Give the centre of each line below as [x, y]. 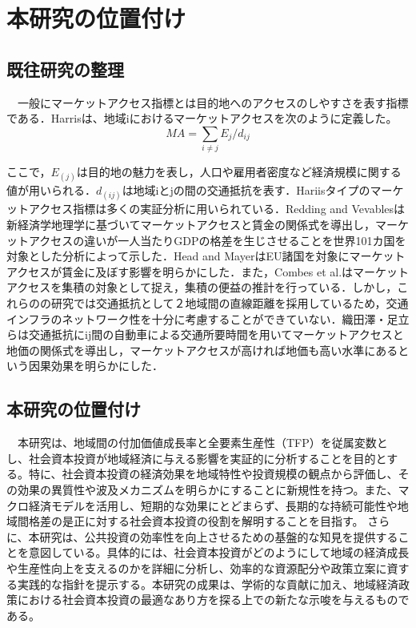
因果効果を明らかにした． [96, 366]
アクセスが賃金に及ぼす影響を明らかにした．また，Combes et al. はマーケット [208, 271]
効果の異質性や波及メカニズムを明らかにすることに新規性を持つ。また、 [208, 489]
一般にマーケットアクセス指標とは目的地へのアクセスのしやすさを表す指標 [213, 102]
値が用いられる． [51, 190]
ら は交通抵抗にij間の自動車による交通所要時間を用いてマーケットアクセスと [205, 334]
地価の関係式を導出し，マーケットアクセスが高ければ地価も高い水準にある [202, 350]
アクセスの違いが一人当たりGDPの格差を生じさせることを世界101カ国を [217, 240]
